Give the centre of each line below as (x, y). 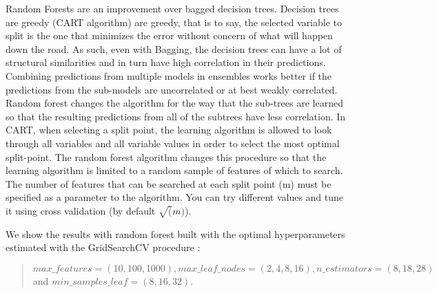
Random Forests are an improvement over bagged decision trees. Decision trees (172, 8)
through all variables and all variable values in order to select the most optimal (173, 143)
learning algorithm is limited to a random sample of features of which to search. (174, 170)
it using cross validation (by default (81, 210)
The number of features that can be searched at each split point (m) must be (169, 183)
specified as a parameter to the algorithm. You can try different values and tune (175, 197)
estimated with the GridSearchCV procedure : (103, 247)
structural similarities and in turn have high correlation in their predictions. (166, 62)
